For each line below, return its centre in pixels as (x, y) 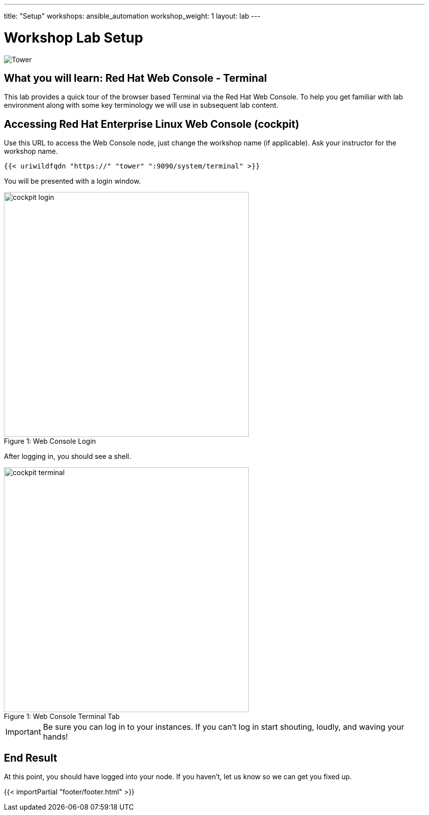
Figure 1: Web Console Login (50, 441)
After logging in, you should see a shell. (68, 456)
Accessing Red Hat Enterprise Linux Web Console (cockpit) (152, 124)
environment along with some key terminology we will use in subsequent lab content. (141, 105)
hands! (55, 737)
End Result (31, 758)
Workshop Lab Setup (74, 37)
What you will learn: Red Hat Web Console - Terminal (135, 78)
